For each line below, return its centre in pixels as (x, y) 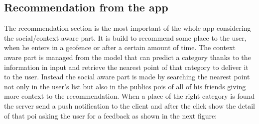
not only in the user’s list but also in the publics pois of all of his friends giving (125, 86)
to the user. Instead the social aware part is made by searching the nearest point (127, 77)
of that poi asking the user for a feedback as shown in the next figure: (111, 115)
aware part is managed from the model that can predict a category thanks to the (128, 57)
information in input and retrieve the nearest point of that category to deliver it (126, 67)
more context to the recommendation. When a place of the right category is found (129, 96)
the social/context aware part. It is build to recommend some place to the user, (125, 37)
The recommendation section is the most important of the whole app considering (128, 28)
